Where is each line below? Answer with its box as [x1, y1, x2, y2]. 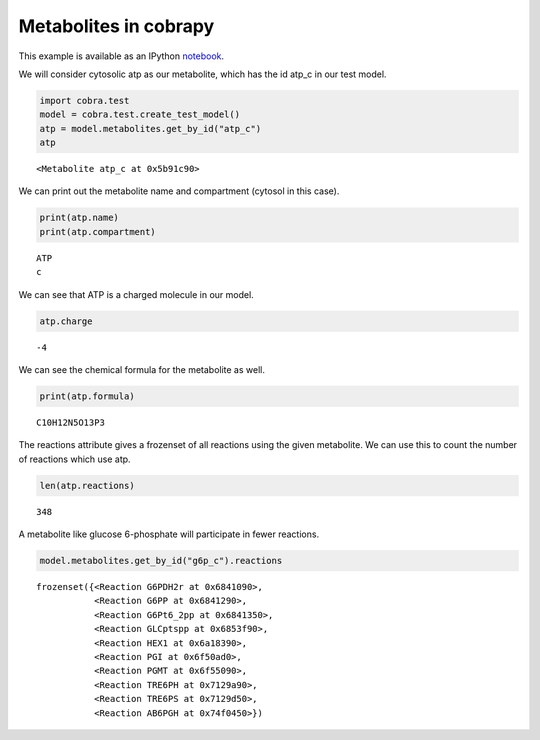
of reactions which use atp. [18, 453, 131, 465]
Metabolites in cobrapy [18, 15, 215, 37]
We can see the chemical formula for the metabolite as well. [18, 363, 265, 375]
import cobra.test [39, 95, 130, 106]
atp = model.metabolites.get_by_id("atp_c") [39, 123, 262, 134]
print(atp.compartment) [39, 226, 157, 237]
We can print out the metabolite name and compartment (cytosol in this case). [18, 185, 340, 197]
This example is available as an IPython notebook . [18, 50, 225, 62]
